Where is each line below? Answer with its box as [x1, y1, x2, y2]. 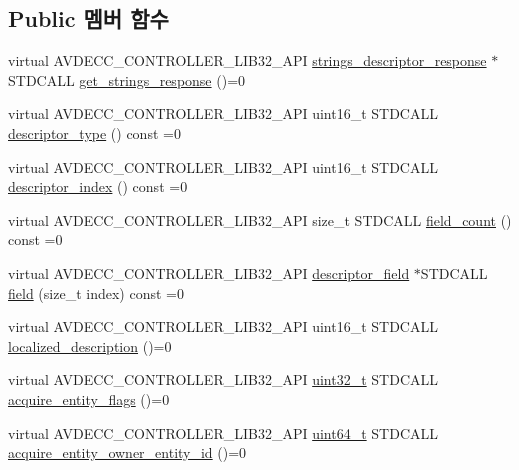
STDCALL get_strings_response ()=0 [8, 69, 246, 90]
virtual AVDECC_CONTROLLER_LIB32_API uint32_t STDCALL [8, 369, 438, 390]
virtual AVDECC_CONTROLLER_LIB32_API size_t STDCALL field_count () [8, 209, 512, 230]
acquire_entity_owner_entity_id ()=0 [8, 442, 247, 463]
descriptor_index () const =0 [8, 176, 188, 197]
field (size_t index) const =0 [8, 282, 184, 303]
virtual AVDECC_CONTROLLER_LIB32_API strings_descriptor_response [8, 50, 487, 71]
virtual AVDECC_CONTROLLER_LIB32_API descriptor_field [8, 262, 410, 283]
